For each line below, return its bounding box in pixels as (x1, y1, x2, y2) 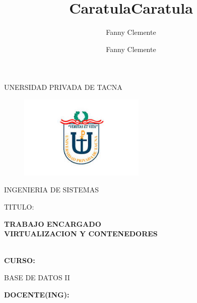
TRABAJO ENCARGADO (4, 218, 101, 229)
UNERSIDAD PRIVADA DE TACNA (4, 82, 122, 92)
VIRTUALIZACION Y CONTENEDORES (4, 228, 158, 239)
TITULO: (4, 201, 34, 212)
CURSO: (4, 255, 35, 266)
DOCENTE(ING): (4, 289, 70, 299)
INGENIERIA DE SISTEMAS (4, 184, 99, 195)
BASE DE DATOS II (4, 272, 70, 282)
